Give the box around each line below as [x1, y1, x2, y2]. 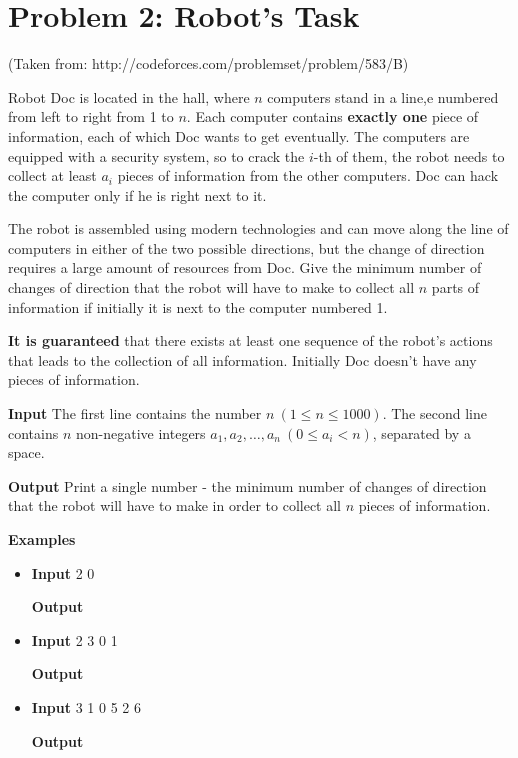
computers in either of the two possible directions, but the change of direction [8, 237, 485, 258]
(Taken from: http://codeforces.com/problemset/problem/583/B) [8, 53, 409, 74]
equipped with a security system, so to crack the [8, 145, 305, 166]
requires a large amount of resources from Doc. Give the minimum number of [8, 257, 482, 278]
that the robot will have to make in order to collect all [8, 495, 341, 516]
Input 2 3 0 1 [31, 629, 118, 650]
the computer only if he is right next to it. [8, 184, 267, 205]
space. [8, 442, 45, 463]
